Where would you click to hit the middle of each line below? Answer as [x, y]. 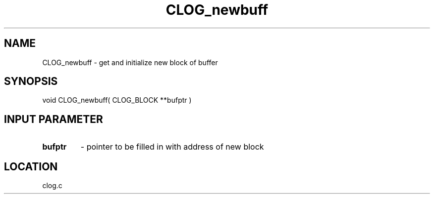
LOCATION [31, 166]
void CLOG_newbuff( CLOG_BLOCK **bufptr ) [117, 100]
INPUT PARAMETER [54, 119]
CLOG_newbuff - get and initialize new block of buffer [130, 62]
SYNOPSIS [31, 81]
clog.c [52, 186]
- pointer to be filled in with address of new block [172, 147]
